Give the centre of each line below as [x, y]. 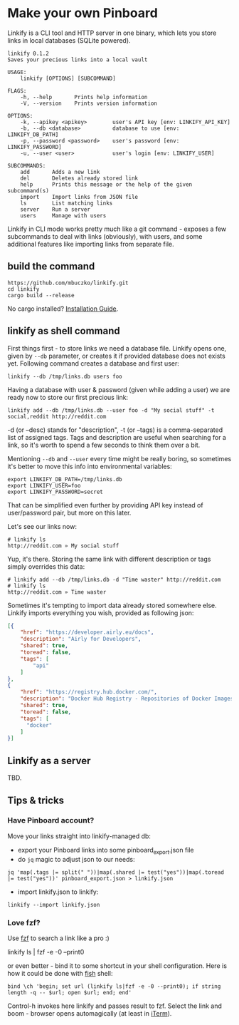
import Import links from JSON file [79, 197]
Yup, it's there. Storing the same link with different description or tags [109, 559]
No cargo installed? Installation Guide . [63, 309]
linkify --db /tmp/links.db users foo [65, 376]
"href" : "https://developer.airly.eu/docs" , [87, 632]
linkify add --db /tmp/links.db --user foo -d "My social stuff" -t [111, 410]
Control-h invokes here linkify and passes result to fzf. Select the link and [115, 1006]
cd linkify [23, 289]
